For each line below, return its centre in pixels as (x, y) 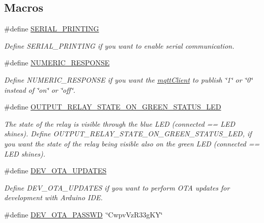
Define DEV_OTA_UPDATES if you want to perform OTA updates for (117, 187)
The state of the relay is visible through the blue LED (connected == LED (120, 123)
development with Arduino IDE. (53, 197)
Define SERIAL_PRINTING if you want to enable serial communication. (119, 45)
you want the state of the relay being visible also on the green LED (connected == (132, 143)
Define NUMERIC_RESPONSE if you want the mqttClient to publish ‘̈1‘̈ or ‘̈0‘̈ (128, 79)
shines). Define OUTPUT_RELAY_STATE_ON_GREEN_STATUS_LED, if (128, 134)
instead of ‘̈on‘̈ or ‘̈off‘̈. (40, 89)
